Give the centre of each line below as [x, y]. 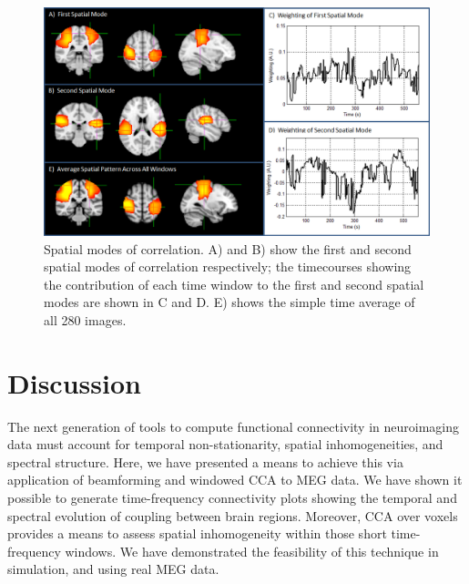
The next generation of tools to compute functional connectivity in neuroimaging [234, 426]
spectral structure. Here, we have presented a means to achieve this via [205, 461]
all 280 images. [85, 319]
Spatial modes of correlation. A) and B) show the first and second [228, 248]
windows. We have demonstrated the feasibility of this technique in [252, 551]
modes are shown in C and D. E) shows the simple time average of [229, 302]
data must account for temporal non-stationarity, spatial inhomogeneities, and [225, 444]
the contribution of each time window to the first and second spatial [234, 284]
